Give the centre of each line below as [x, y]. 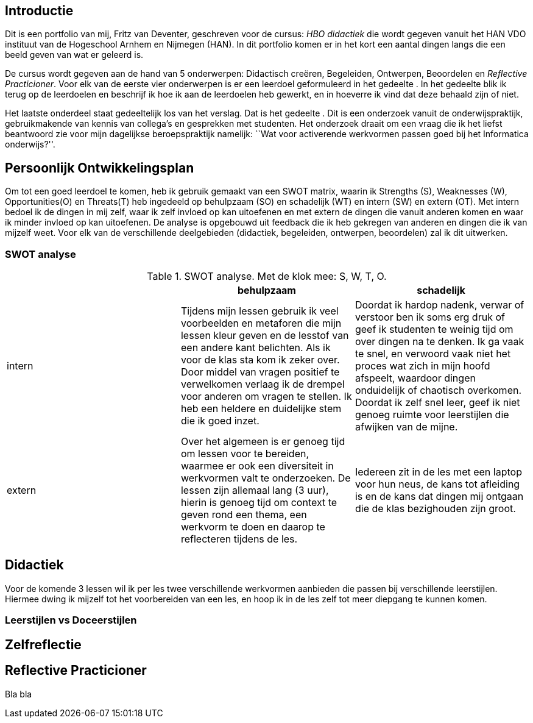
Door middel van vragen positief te [260, 372]
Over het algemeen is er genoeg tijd [263, 442]
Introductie [39, 11]
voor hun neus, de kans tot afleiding [437, 484]
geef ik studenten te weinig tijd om [434, 329]
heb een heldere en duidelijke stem [261, 409]
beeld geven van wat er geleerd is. [74, 55]
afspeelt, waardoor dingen [415, 378]
